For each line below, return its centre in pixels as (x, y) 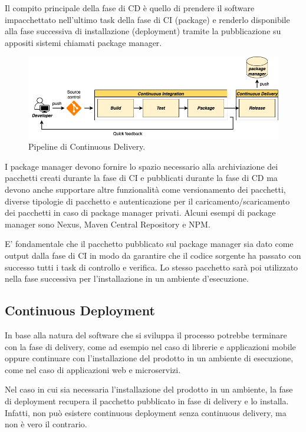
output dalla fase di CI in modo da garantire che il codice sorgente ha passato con (153, 255)
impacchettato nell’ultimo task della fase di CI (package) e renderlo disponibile (147, 19)
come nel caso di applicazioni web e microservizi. (93, 369)
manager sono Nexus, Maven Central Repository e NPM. (108, 224)
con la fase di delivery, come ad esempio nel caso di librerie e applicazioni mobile (150, 346)
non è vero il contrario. (46, 424)
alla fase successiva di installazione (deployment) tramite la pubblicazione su (143, 31)
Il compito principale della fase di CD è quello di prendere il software (130, 8)
